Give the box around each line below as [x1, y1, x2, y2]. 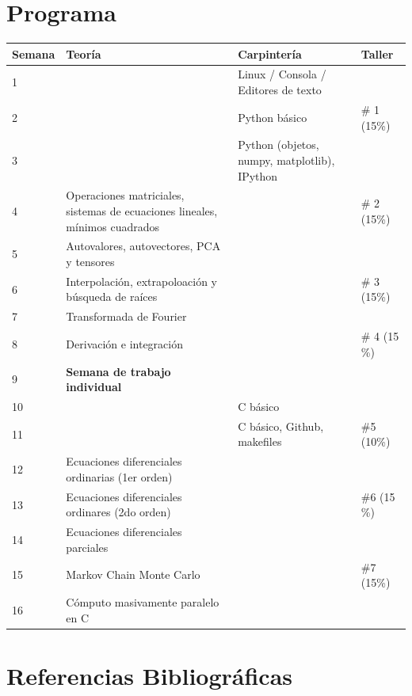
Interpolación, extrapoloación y [66, 272, 218, 289]
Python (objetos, [238, 136, 319, 153]
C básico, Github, [238, 417, 324, 434]
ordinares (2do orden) [66, 504, 171, 520]
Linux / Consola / [238, 66, 326, 82]
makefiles [238, 433, 282, 450]
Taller [360, 45, 394, 62]
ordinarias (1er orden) [66, 468, 173, 485]
